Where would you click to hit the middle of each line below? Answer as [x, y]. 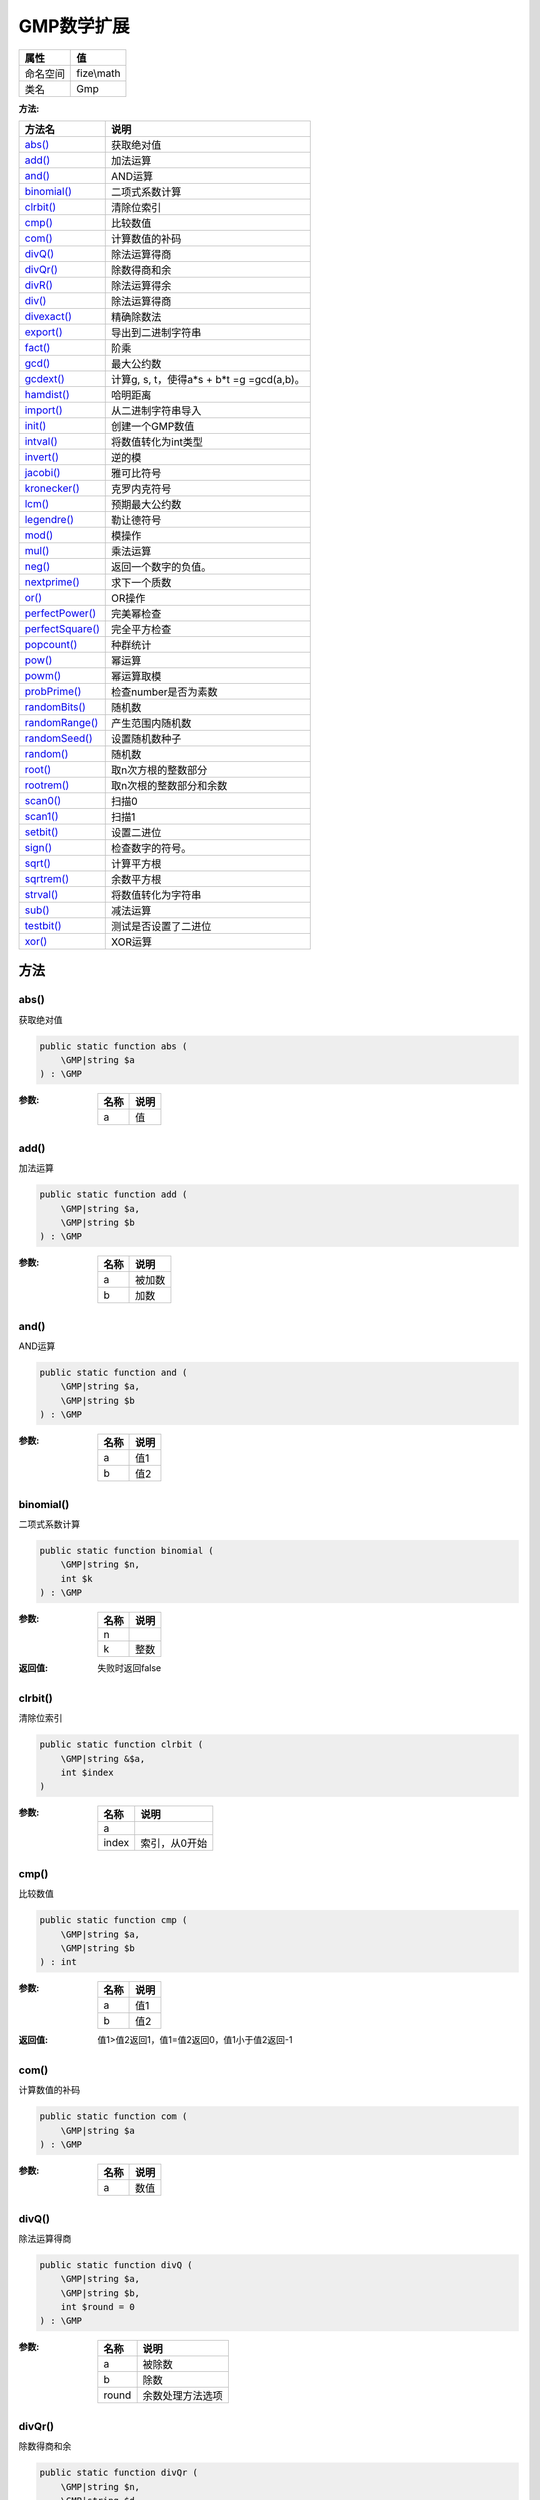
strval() [41, 894]
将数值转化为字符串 [156, 895]
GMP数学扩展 [74, 26]
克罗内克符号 [141, 488]
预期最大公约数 [146, 504]
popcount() [51, 644]
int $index [87, 1773]
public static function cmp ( [113, 1920]
